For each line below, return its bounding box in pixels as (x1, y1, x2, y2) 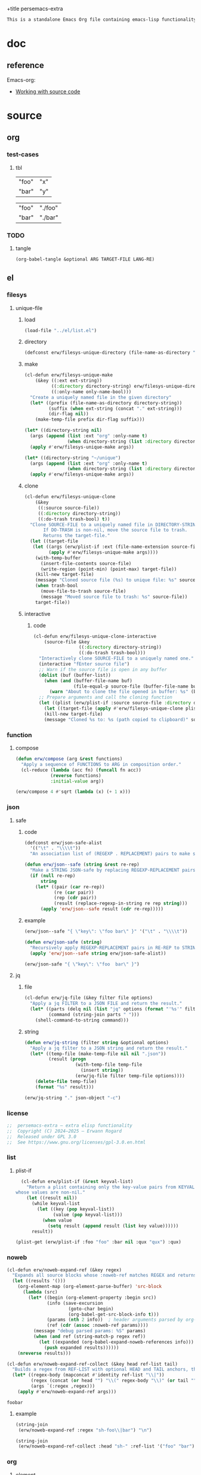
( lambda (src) (22, 1289, 58, 1295)
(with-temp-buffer (35, 555, 81, 561)
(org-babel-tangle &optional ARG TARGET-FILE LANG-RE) (15, 256, 155, 262)
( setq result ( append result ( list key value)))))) (47, 1223, 179, 1229)
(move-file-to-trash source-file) (40, 588, 126, 594)
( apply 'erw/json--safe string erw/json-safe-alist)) (29, 950, 166, 956)
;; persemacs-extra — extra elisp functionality (7, 1123, 133, 1129)
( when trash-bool (35, 582, 78, 589)
